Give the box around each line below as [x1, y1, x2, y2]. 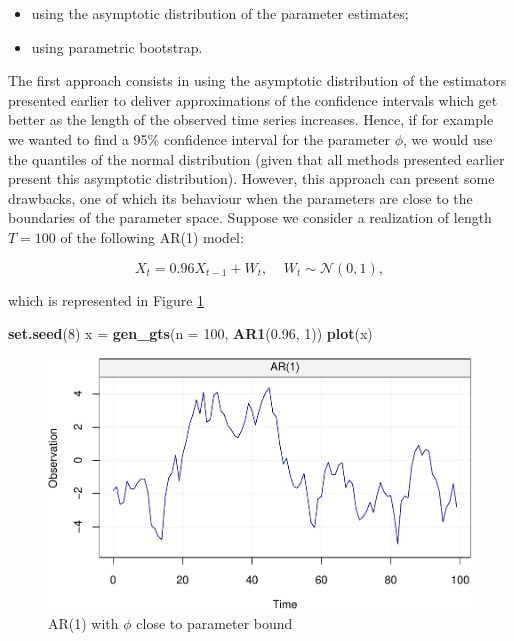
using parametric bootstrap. [31, 36, 203, 57]
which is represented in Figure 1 [8, 289, 205, 310]
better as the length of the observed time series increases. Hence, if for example [8, 109, 494, 130]
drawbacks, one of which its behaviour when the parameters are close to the [8, 187, 473, 208]
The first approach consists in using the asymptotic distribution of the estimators [8, 70, 507, 91]
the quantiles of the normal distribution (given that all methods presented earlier [8, 148, 505, 169]
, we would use [403, 128, 493, 149]
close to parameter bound [136, 612, 293, 633]
